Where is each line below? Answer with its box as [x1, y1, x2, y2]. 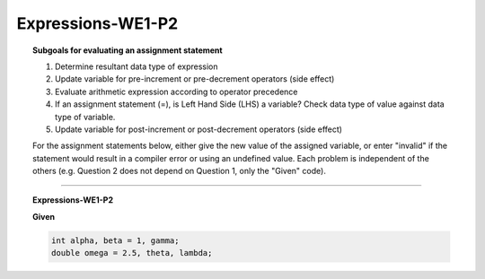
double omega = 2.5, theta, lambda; [50, 248, 213, 258]
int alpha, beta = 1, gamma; [50, 235, 180, 246]
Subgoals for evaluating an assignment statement [32, 45, 224, 56]
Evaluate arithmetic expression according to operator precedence [55, 86, 298, 97]
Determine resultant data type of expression [55, 61, 219, 72]
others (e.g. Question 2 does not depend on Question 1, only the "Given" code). [32, 166, 327, 177]
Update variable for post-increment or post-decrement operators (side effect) [55, 124, 343, 135]
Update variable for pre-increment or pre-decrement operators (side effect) [55, 74, 335, 84]
